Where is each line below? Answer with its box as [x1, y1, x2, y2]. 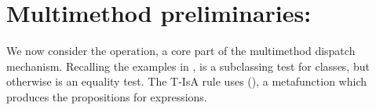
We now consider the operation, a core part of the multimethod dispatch [6, 42, 356, 59]
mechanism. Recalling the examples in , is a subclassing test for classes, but [6, 57, 370, 74]
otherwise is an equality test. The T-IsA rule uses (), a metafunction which [6, 73, 367, 90]
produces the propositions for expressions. [6, 88, 207, 104]
